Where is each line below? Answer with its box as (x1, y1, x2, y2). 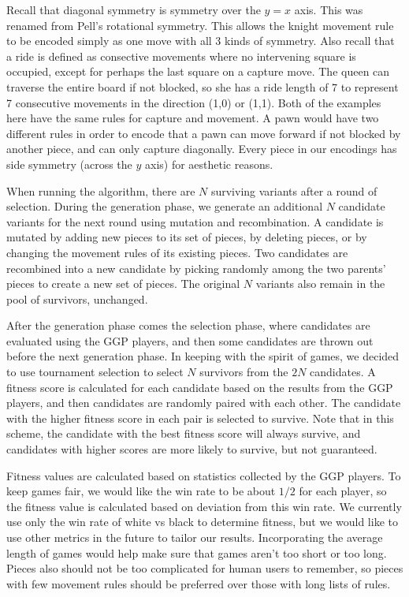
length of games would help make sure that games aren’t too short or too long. (6, 544, 387, 561)
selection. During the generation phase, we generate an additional (6, 198, 323, 215)
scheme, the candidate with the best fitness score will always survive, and (6, 425, 361, 442)
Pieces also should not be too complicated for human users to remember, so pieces (6, 560, 403, 576)
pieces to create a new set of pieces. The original (6, 275, 240, 292)
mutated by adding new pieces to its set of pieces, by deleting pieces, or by (6, 229, 367, 245)
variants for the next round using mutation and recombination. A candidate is (6, 213, 384, 229)
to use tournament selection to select (6, 364, 184, 380)
